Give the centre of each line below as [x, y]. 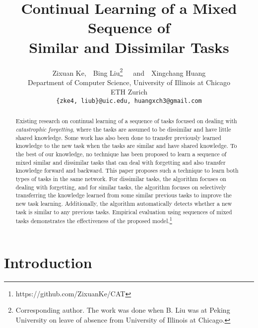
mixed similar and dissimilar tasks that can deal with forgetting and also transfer [121, 162]
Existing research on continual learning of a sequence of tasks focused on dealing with [126, 121]
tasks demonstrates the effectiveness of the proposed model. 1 [94, 220]
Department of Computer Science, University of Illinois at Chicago [129, 82]
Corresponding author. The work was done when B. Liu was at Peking [123, 310]
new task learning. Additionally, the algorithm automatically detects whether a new [124, 203]
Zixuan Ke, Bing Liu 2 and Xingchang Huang [129, 72]
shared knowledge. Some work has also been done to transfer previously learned [118, 137]
